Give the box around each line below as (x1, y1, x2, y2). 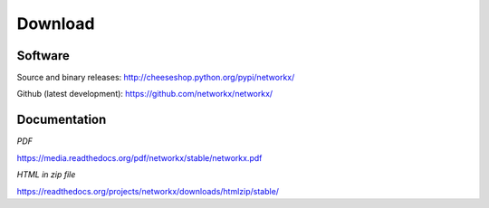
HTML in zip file (16, 169, 76, 180)
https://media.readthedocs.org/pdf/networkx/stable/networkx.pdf (16, 152, 263, 163)
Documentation (16, 112, 107, 128)
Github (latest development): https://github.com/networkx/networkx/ (16, 89, 273, 99)
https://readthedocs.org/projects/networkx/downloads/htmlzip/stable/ (16, 185, 280, 196)
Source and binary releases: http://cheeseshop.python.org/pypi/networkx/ (16, 72, 295, 83)
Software (16, 48, 70, 63)
